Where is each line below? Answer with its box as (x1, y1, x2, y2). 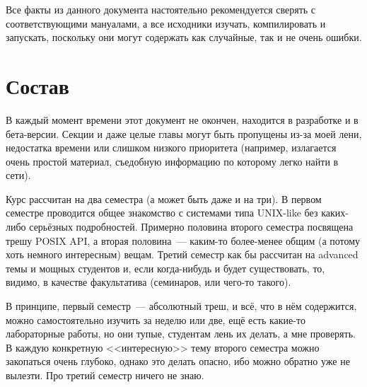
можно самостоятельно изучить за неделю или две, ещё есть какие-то (6, 312, 305, 327)
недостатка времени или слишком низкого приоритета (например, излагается (6, 140, 337, 155)
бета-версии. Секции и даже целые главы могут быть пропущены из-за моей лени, (6, 126, 362, 141)
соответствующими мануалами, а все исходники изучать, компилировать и (6, 16, 326, 30)
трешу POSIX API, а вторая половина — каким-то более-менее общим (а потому (6, 233, 361, 248)
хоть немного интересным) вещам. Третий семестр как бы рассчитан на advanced (6, 247, 359, 262)
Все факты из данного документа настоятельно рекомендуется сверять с (6, 2, 316, 16)
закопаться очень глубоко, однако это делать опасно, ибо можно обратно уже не (6, 354, 350, 369)
